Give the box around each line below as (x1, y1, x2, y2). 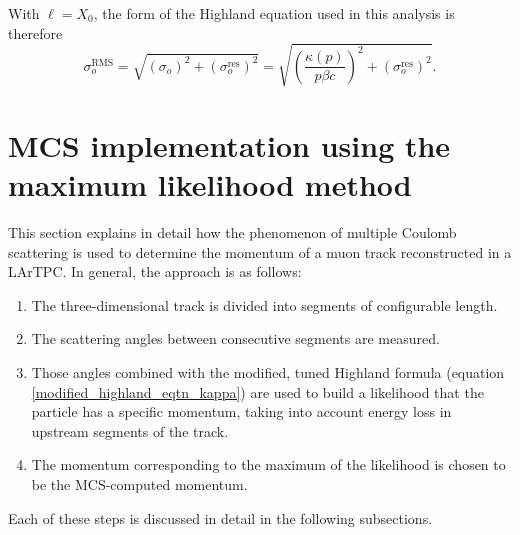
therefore (8, 22, 63, 43)
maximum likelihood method (8, 164, 412, 205)
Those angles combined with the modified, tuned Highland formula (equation (31, 362, 505, 383)
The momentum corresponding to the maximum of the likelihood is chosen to (31, 454, 506, 475)
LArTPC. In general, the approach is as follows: (8, 261, 302, 282)
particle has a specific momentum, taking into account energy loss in (31, 401, 452, 422)
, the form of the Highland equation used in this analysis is (93, 3, 455, 23)
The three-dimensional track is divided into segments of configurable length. (31, 294, 498, 315)
